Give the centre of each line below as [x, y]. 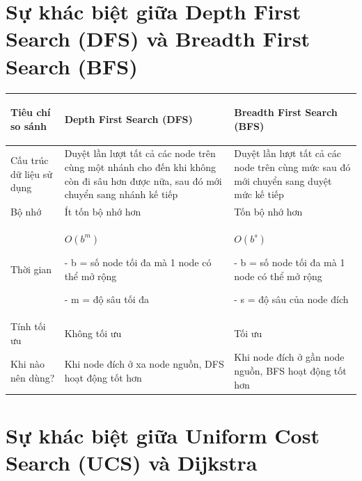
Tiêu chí [31, 112]
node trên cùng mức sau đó [292, 167]
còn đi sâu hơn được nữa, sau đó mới [143, 180]
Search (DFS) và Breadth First [158, 39]
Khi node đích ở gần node [289, 357]
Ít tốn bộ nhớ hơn [103, 212]
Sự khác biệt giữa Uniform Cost [163, 435]
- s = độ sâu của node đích [291, 299]
